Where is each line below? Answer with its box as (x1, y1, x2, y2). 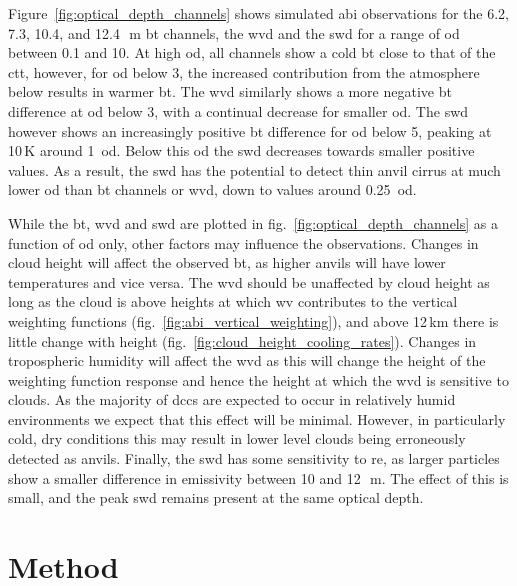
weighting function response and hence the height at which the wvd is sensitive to (8, 369, 509, 390)
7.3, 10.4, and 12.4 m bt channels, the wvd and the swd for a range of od (8, 22, 460, 43)
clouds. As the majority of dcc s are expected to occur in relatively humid (8, 389, 456, 410)
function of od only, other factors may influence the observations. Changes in (8, 232, 479, 253)
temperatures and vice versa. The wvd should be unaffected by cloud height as (8, 271, 490, 292)
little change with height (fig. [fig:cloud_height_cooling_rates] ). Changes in (8, 330, 477, 351)
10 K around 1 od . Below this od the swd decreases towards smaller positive (8, 140, 475, 161)
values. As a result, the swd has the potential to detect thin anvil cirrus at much (8, 159, 501, 180)
